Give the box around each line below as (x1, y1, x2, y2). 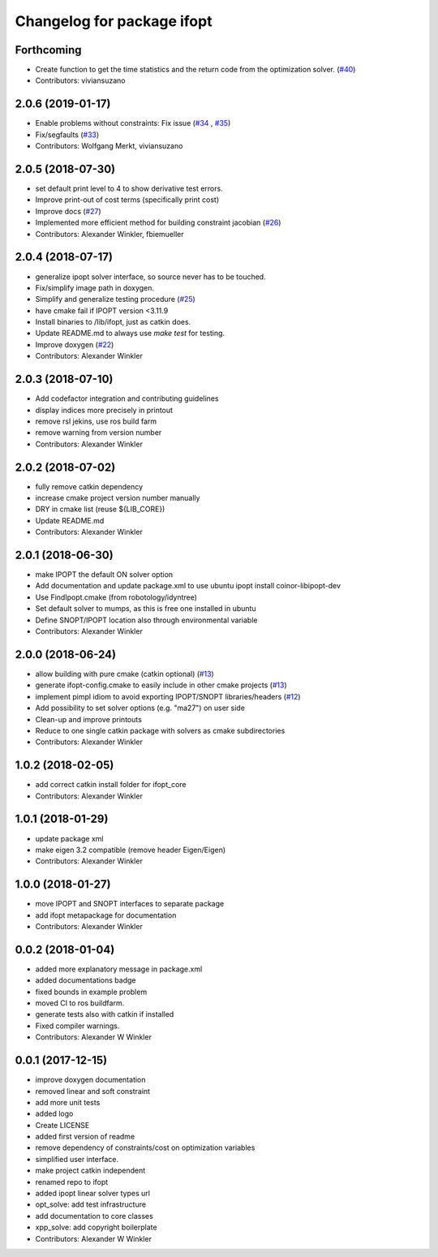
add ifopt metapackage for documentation (35, 910, 177, 920)
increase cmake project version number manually (35, 493, 200, 503)
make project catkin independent (35, 1165, 146, 1176)
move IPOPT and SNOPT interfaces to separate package (35, 899, 225, 909)
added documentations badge (35, 975, 136, 985)
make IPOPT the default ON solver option (35, 570, 174, 579)
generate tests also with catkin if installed (35, 1009, 174, 1019)
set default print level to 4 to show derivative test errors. (35, 183, 223, 194)
